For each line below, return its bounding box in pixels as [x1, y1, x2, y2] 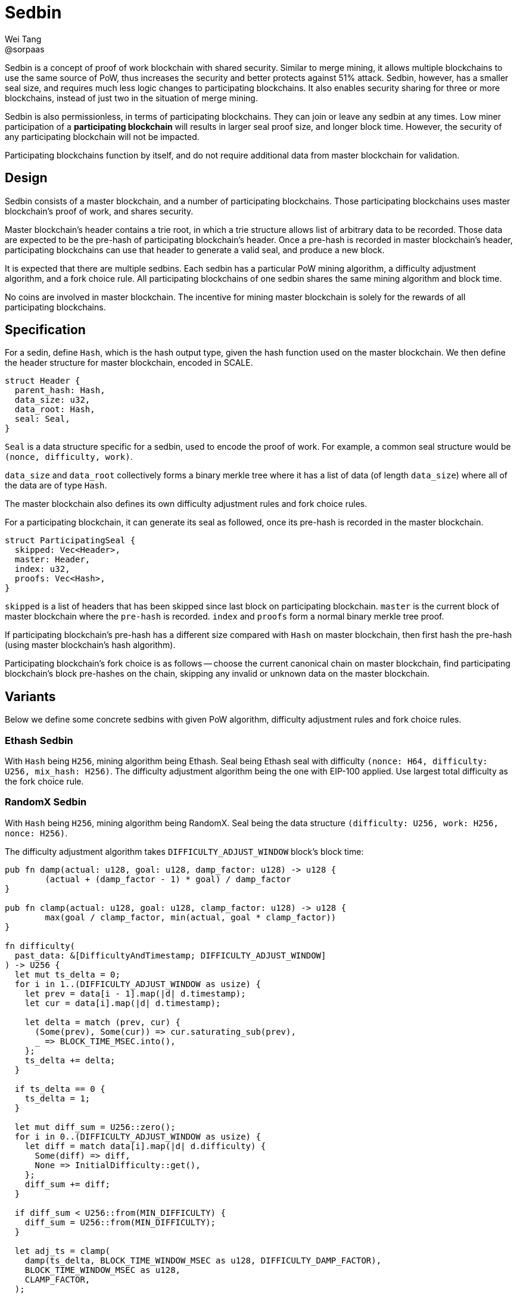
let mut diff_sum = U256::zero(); [14, 1122, 176, 1132]
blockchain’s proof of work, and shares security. [5, 206, 194, 216]
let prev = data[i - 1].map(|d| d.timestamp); [24, 988, 246, 998]
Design [5, 170, 48, 186]
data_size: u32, [14, 395, 91, 405]
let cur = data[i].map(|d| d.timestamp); [24, 998, 221, 1008]
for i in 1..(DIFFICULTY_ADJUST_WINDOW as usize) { [14, 979, 261, 989]
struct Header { [5, 376, 80, 386]
